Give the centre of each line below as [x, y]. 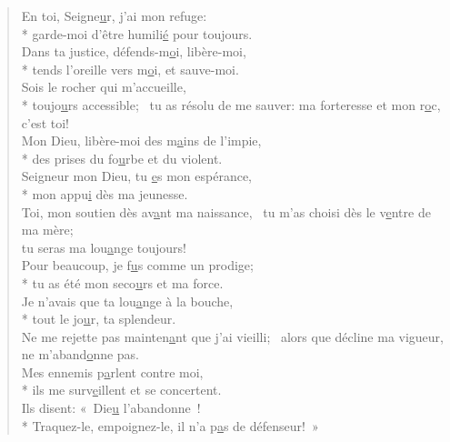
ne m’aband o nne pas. [80, 354]
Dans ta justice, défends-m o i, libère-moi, [134, 51]
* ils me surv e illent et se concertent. [121, 390]
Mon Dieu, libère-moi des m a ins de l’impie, [141, 141]
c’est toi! [45, 122]
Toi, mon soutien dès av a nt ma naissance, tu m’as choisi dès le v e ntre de [226, 211]
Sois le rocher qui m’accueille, [104, 87]
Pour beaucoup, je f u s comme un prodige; [137, 265]
